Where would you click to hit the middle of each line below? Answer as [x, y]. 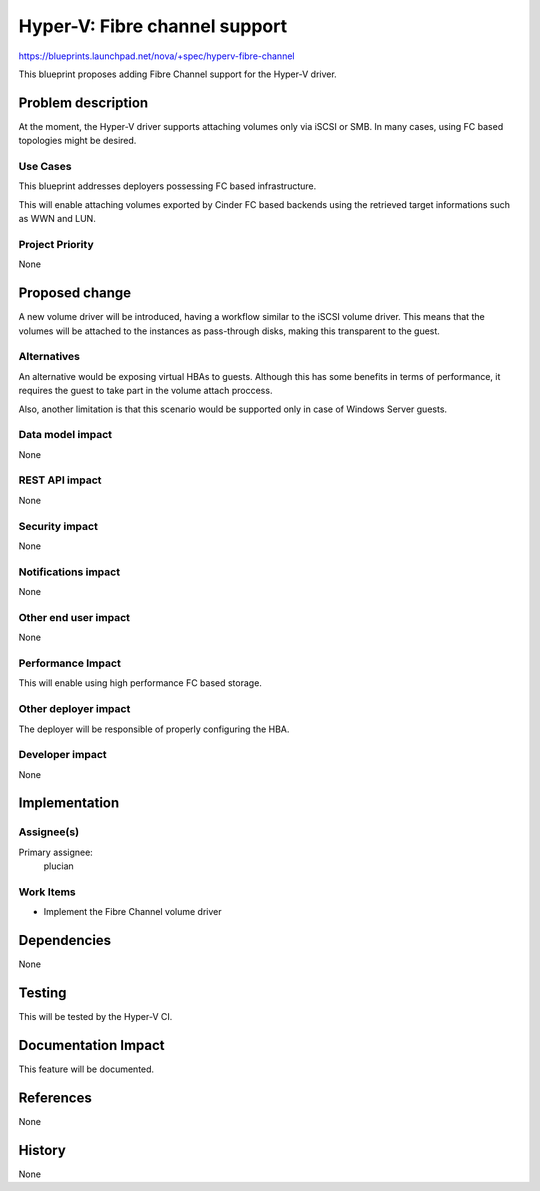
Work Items [47, 892]
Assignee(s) [49, 832]
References [55, 1097]
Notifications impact [69, 572]
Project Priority [56, 244]
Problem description [83, 102]
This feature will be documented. [86, 1069]
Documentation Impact [91, 1045]
